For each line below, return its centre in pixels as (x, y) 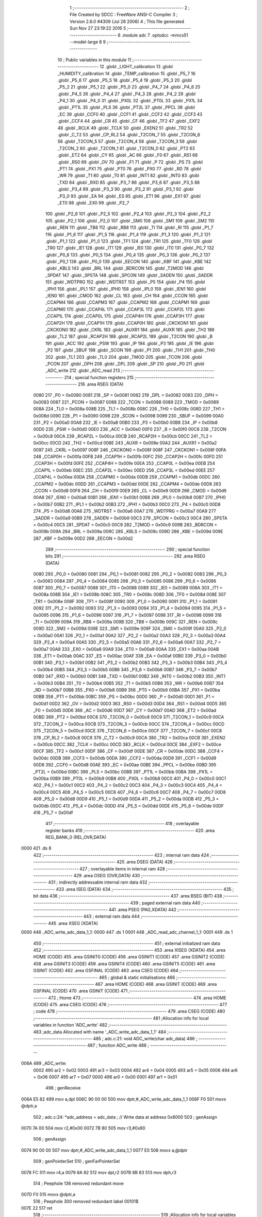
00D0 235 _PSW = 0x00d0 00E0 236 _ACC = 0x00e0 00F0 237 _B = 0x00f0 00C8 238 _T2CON (130, 429)
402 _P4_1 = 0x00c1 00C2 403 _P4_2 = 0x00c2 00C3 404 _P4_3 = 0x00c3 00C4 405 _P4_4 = (128, 785)
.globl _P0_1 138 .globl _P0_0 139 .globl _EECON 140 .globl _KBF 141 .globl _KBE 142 (128, 262)
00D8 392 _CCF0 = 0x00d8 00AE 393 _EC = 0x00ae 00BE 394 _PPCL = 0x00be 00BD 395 (125, 765)
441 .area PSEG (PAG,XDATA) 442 (142, 910)
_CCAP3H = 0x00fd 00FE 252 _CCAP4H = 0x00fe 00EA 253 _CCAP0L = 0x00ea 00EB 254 (124, 463)
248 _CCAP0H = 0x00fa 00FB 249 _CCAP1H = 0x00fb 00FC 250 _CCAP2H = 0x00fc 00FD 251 (128, 457)
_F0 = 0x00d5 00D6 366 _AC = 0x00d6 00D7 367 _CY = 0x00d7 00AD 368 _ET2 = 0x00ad (125, 710)
